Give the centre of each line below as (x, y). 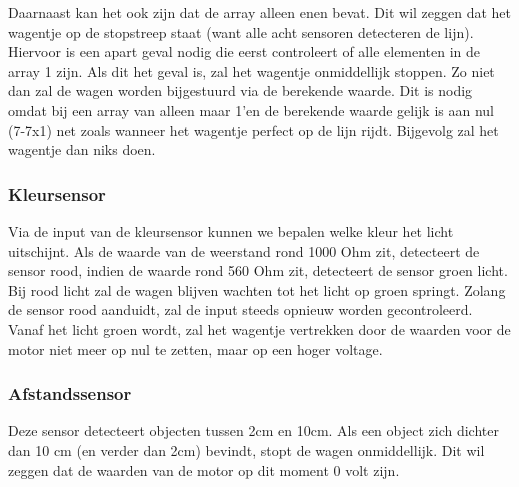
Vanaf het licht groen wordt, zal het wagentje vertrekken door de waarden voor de (259, 328)
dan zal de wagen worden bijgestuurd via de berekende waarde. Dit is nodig (240, 90)
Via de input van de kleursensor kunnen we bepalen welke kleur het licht (231, 230)
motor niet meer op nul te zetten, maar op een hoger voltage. (195, 348)
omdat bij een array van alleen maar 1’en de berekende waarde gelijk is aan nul (251, 109)
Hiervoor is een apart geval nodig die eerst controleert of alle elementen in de (244, 51)
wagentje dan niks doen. (82, 149)
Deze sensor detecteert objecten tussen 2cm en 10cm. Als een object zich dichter (253, 430)
